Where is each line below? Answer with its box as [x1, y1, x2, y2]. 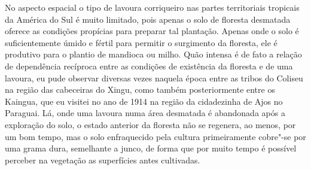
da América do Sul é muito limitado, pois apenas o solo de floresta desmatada [5, 13, 291, 25]
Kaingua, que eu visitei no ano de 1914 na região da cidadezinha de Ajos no [5, 95, 283, 107]
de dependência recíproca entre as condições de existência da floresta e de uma [5, 59, 293, 72]
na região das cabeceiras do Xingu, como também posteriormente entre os [5, 83, 275, 96]
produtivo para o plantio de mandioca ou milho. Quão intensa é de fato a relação [5, 48, 302, 60]
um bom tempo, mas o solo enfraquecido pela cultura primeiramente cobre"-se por [5, 130, 306, 142]
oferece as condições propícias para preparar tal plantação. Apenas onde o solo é [5, 25, 299, 37]
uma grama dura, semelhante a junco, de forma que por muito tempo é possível [5, 142, 297, 154]
